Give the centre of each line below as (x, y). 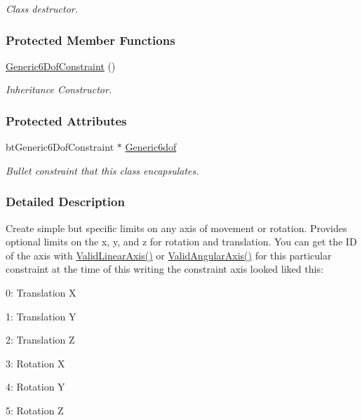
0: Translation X (41, 292)
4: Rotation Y (35, 387)
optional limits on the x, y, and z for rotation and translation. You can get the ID (181, 242)
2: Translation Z (40, 340)
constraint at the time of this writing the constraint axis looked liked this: (165, 269)
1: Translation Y (41, 316)
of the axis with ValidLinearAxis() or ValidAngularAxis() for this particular (169, 255)
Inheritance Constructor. (59, 89)
